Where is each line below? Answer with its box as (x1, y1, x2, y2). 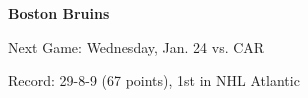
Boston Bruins (8, 3, 110, 23)
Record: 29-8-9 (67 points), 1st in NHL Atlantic (8, 70, 300, 91)
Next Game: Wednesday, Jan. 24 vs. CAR (8, 36, 265, 57)
